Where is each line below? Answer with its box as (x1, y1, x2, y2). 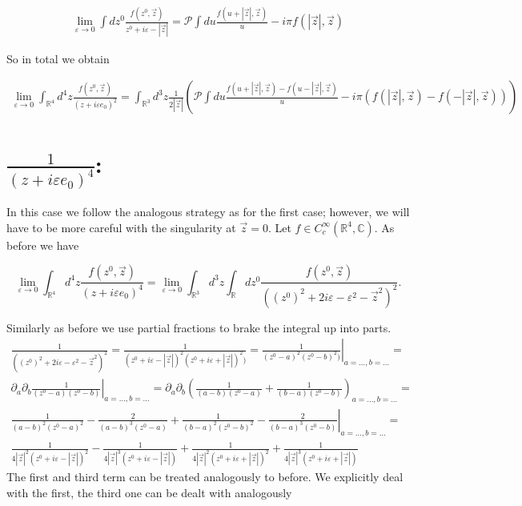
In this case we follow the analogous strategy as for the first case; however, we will (6, 203, 410, 219)
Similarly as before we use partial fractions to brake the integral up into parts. (6, 319, 391, 335)
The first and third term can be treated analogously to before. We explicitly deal (6, 468, 404, 485)
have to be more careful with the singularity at (6, 219, 236, 235)
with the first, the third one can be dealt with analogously (6, 484, 292, 500)
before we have (6, 236, 79, 253)
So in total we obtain (6, 50, 110, 66)
